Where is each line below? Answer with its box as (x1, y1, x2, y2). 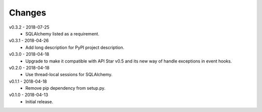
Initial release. (25, 98, 53, 104)
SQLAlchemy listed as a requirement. (25, 31, 99, 36)
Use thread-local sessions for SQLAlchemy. (25, 72, 113, 78)
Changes (9, 7, 46, 18)
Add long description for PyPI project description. (25, 44, 125, 50)
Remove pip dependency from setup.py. (25, 85, 106, 91)
